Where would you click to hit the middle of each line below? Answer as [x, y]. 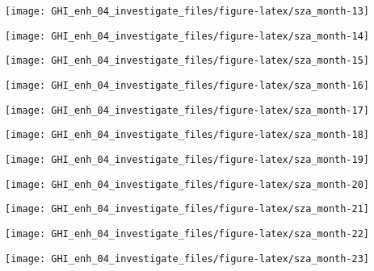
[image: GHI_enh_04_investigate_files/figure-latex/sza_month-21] [187, 209]
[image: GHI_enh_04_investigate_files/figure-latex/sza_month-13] [187, 11]
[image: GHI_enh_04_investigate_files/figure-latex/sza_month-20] [187, 184]
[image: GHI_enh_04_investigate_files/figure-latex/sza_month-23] [187, 258]
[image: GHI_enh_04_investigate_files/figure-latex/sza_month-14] [187, 36]
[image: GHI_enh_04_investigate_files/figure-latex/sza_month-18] [187, 135]
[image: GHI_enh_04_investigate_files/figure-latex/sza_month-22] [187, 233]
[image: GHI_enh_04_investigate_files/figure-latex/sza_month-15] [187, 61]
